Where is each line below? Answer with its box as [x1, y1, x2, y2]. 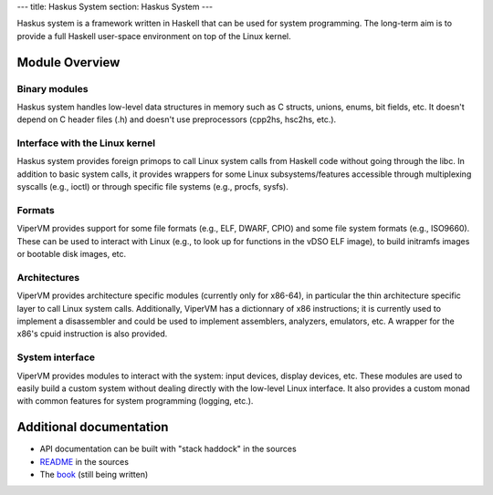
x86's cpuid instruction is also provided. [16, 328, 168, 339]
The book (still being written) [39, 469, 149, 480]
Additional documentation [16, 419, 169, 435]
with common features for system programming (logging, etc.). [16, 396, 254, 407]
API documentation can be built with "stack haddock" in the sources [39, 443, 297, 455]
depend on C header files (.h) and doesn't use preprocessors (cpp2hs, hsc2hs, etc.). [16, 114, 337, 125]
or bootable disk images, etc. [16, 249, 127, 260]
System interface [16, 351, 96, 364]
